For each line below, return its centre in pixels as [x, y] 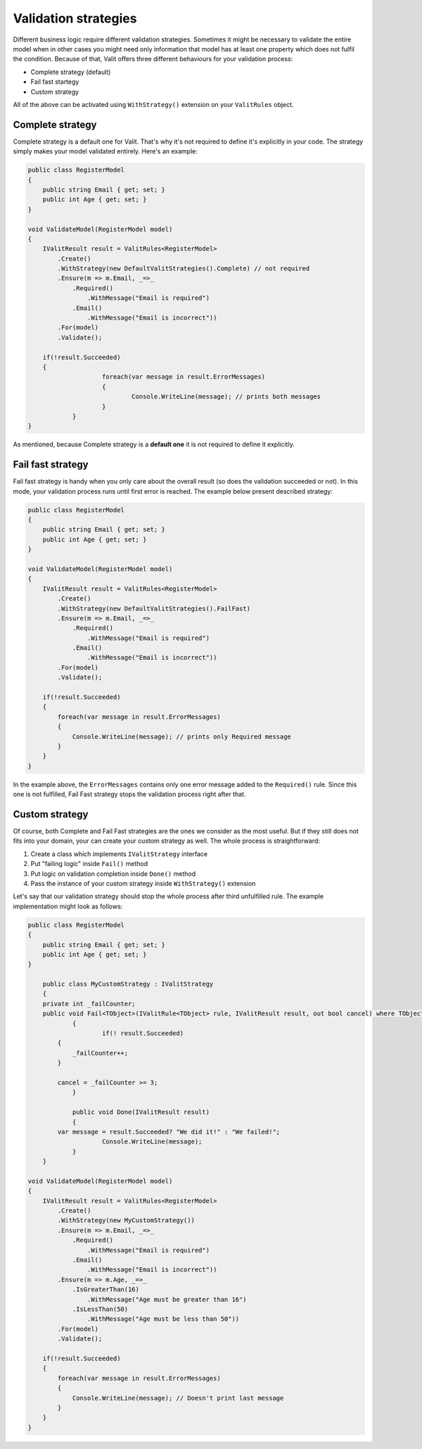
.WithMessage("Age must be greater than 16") [167, 1299]
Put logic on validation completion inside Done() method [113, 874]
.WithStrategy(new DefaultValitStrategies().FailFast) [154, 608]
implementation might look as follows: [68, 906]
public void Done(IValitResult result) [141, 1112]
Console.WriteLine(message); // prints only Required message [182, 736]
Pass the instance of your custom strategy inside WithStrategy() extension [143, 883]
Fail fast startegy [55, 82]
